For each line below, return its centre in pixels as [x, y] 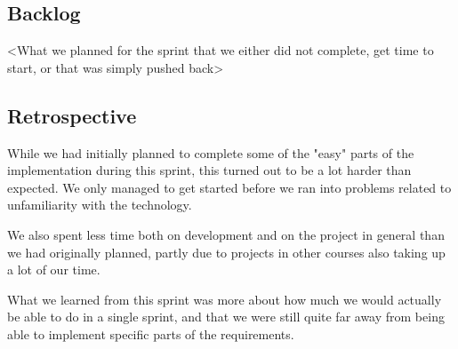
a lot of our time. [54, 270]
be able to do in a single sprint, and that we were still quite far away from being [226, 317]
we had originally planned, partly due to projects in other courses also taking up [226, 252]
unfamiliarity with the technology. [100, 205]
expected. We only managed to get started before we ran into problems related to [229, 187]
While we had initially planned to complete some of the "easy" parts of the [211, 152]
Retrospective [72, 115]
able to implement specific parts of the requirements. [151, 333]
